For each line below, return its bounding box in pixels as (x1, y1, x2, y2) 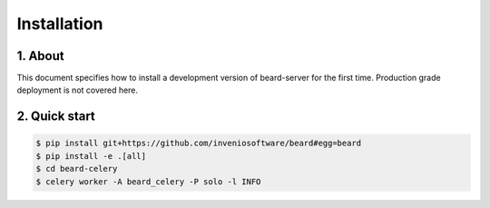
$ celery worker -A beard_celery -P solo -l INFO (35, 176, 261, 186)
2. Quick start (16, 109, 95, 124)
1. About (16, 48, 64, 64)
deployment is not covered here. (16, 84, 139, 95)
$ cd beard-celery (35, 163, 118, 174)
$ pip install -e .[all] (35, 151, 147, 161)
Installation (16, 14, 103, 34)
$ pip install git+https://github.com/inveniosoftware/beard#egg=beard (35, 138, 362, 149)
